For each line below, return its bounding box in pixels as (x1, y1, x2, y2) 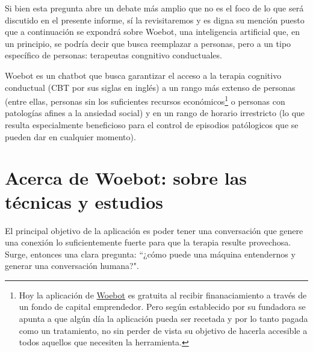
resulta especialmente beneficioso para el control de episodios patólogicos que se (5, 119, 299, 131)
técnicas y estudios (5, 189, 164, 214)
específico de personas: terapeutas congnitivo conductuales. (5, 49, 222, 61)
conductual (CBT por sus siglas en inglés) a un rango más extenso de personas (5, 81, 296, 93)
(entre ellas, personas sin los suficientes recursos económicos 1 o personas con (5, 93, 285, 107)
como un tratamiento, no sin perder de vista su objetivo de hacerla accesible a (19, 324, 308, 336)
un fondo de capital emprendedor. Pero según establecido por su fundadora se (19, 300, 306, 313)
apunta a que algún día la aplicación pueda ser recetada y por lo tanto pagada (19, 312, 308, 325)
